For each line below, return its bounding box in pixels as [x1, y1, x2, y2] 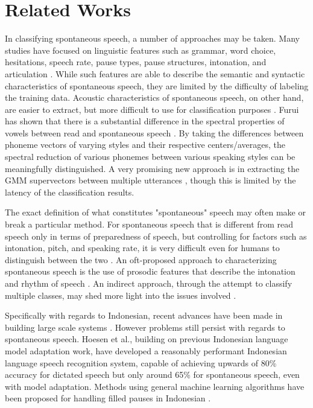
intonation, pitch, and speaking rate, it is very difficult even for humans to [5, 241, 280, 254]
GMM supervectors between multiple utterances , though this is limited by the [5, 174, 296, 186]
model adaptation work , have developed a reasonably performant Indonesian [5, 344, 287, 357]
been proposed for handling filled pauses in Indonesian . [5, 392, 211, 404]
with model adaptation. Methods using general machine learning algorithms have [5, 380, 305, 392]
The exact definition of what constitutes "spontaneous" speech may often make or [5, 206, 306, 218]
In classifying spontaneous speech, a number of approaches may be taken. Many [5, 32, 300, 45]
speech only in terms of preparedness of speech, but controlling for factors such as [5, 229, 307, 242]
